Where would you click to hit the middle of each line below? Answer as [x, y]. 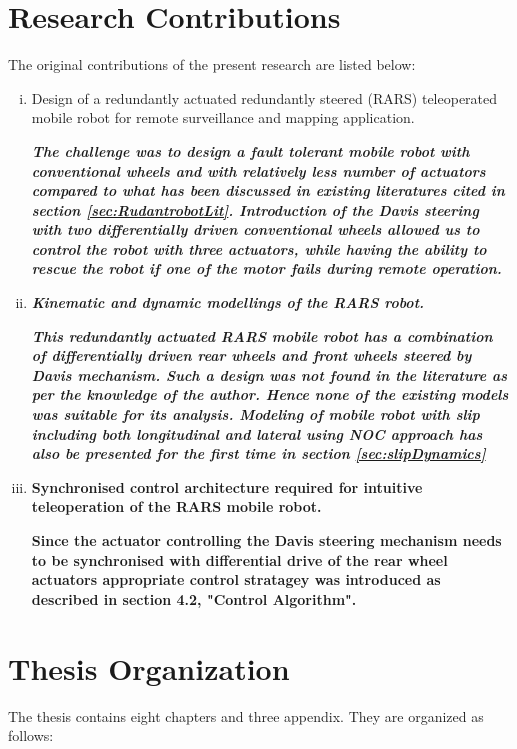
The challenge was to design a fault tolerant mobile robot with [250, 150]
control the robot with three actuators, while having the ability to [259, 248]
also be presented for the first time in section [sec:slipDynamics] [258, 453]
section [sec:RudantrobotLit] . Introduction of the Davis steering [255, 209]
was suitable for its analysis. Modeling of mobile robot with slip [255, 414]
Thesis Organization [149, 667]
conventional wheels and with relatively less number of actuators [258, 170]
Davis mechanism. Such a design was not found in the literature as [269, 374]
